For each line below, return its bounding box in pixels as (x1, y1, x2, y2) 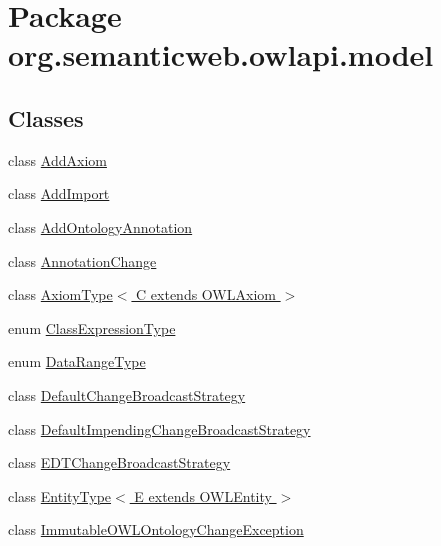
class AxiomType (8, 284, 113, 305)
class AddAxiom (8, 149, 107, 170)
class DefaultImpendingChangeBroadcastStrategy (8, 418, 311, 439)
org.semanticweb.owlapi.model (8, 34, 434, 75)
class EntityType (8, 485, 112, 506)
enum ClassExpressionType (8, 317, 176, 338)
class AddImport (8, 183, 110, 204)
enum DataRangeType (8, 351, 146, 372)
